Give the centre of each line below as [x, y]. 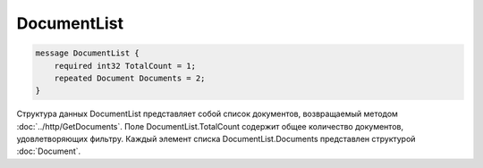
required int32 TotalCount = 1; [125, 66]
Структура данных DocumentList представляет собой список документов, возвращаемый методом [207, 114]
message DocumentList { [88, 53]
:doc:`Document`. [49, 151]
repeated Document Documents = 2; [130, 78]
